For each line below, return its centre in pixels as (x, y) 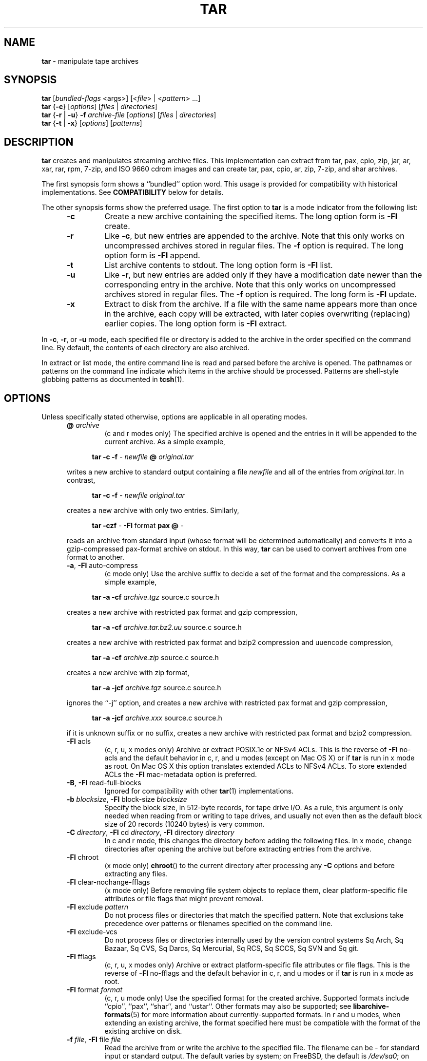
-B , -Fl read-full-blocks (104, 783)
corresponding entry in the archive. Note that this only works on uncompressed (250, 285)
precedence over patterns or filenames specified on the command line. (219, 924)
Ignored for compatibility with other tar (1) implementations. (199, 791)
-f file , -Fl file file (94, 1040)
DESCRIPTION (39, 142)
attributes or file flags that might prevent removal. (184, 899)
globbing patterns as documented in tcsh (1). (113, 379)
